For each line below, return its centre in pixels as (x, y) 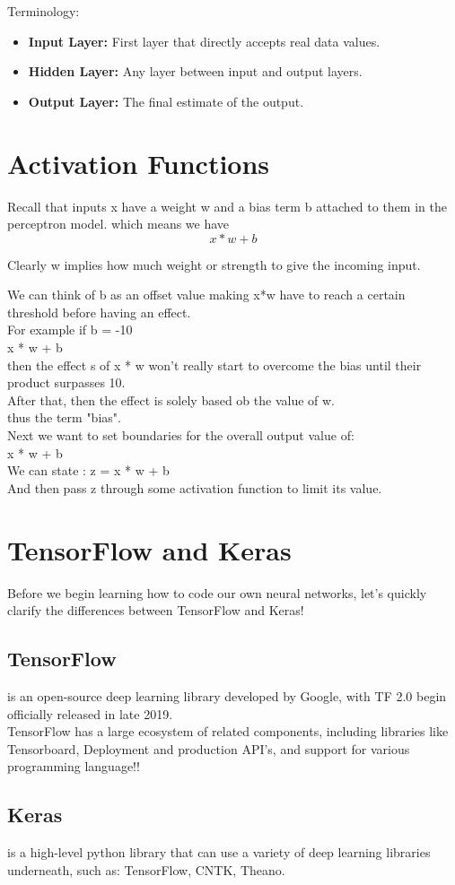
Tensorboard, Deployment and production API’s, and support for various (209, 748)
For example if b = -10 (70, 330)
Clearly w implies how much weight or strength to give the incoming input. (214, 264)
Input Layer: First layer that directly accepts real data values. (204, 41)
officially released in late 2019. (90, 713)
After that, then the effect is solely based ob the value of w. (171, 399)
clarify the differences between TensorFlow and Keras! (156, 610)
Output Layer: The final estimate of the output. (166, 101)
